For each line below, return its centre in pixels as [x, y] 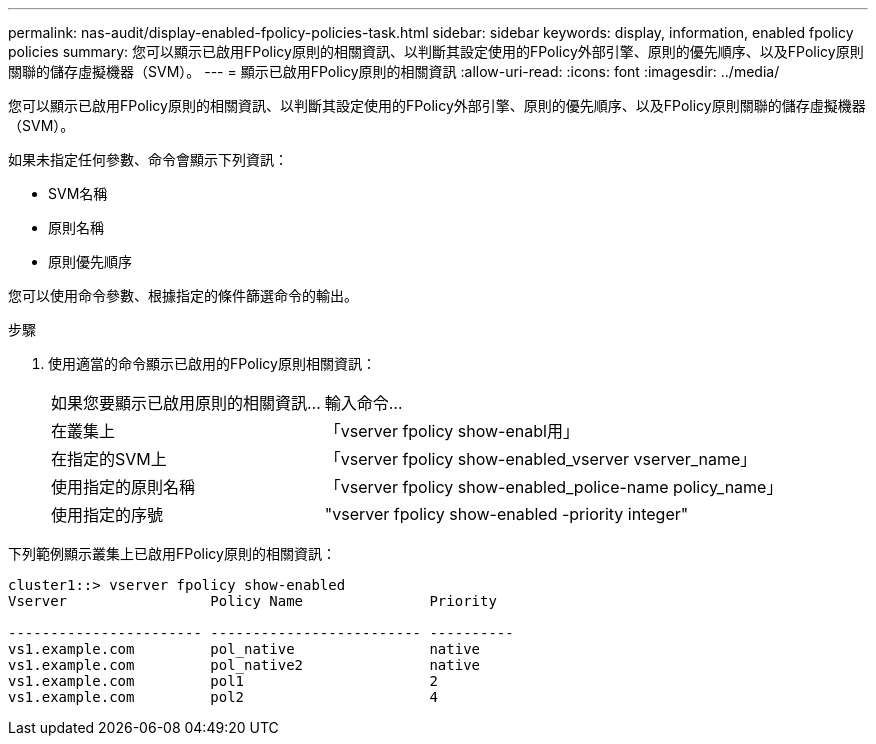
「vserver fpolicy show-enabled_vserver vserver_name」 [540, 459]
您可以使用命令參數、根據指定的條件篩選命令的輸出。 [183, 295]
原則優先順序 [90, 261]
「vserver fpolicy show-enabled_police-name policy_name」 [553, 487]
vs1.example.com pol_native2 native [244, 665]
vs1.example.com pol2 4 [223, 697]
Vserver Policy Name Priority [252, 601]
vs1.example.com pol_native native [244, 649]
